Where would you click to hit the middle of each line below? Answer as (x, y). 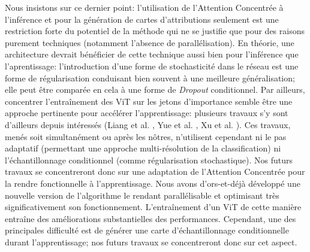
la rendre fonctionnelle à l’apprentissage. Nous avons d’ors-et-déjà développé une (153, 183)
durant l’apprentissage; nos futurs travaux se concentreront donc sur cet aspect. (151, 242)
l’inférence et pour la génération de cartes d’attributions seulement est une (142, 19)
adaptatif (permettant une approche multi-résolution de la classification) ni (143, 148)
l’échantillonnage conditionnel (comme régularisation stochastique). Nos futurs (149, 160)
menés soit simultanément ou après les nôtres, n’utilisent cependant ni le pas (146, 136)
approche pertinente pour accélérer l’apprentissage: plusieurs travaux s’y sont (147, 113)
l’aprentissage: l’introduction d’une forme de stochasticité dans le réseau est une (152, 66)
